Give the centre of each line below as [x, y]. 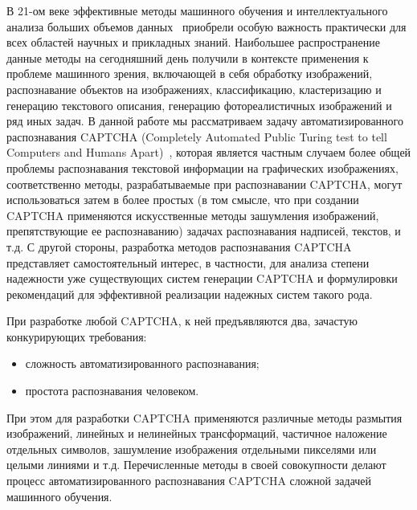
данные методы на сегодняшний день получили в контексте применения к [188, 57]
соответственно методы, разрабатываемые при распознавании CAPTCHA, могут [204, 184]
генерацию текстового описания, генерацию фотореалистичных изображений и [199, 105]
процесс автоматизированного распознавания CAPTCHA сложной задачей [189, 481]
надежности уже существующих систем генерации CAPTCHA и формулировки [202, 278]
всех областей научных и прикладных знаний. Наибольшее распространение [193, 42]
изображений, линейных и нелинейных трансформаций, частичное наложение [197, 433]
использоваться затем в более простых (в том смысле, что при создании [183, 200]
